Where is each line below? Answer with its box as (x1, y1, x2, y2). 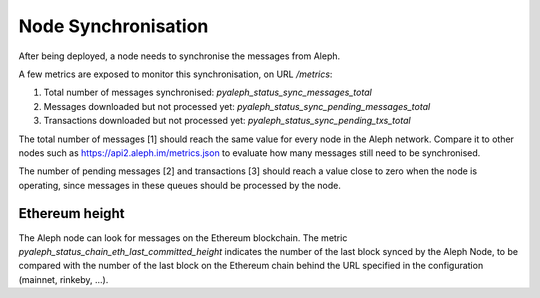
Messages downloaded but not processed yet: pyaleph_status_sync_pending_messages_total (43, 100, 431, 112)
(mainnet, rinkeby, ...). (18, 273, 109, 285)
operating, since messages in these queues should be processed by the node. (18, 179, 342, 191)
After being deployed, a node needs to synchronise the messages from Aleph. (18, 50, 341, 62)
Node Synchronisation (18, 15, 209, 37)
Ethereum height (18, 205, 125, 222)
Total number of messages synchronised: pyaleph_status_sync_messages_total (43, 86, 372, 99)
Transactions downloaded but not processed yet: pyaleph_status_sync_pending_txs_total (43, 115, 411, 127)
